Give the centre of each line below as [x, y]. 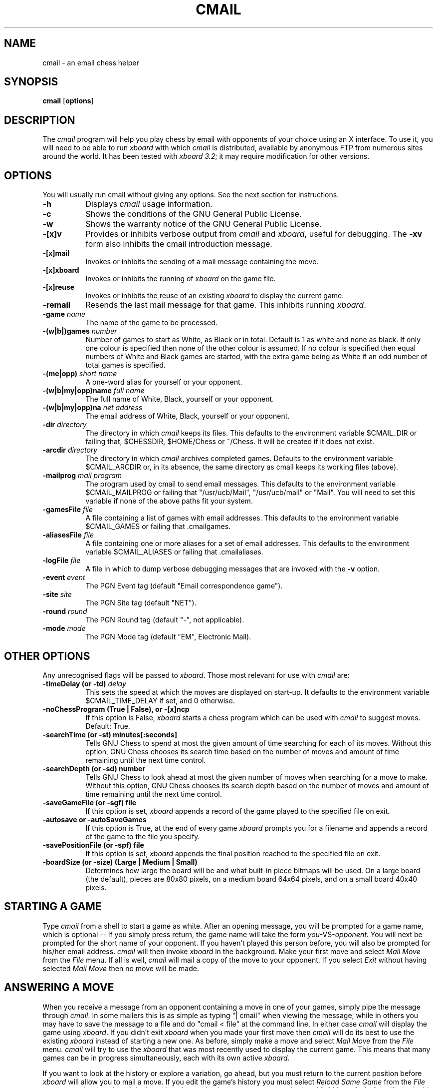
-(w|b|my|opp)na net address [93, 408]
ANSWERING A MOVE [59, 988]
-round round [65, 611]
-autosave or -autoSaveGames [95, 819]
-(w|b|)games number [80, 331]
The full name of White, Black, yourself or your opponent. [180, 399]
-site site [57, 594]
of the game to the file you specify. [143, 836]
